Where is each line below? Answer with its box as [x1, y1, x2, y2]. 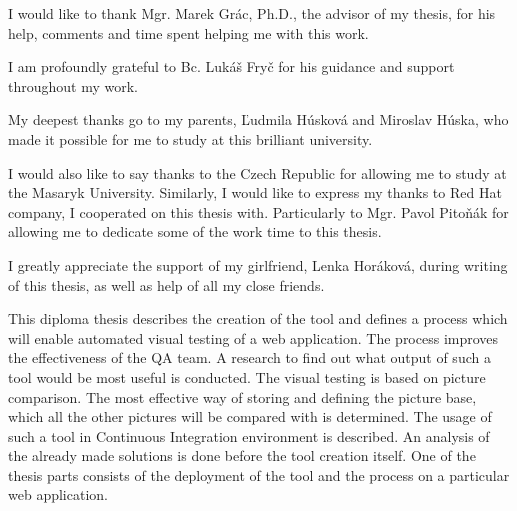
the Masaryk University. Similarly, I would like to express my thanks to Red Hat [8, 182, 502, 203]
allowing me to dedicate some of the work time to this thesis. [8, 221, 382, 242]
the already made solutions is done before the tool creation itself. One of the [8, 445, 476, 466]
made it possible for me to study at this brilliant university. [8, 128, 373, 149]
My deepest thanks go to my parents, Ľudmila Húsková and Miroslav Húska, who [8, 109, 509, 130]
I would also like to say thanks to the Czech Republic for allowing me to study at [8, 162, 507, 183]
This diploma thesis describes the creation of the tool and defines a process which [8, 308, 508, 329]
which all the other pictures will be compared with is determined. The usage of [8, 406, 492, 427]
